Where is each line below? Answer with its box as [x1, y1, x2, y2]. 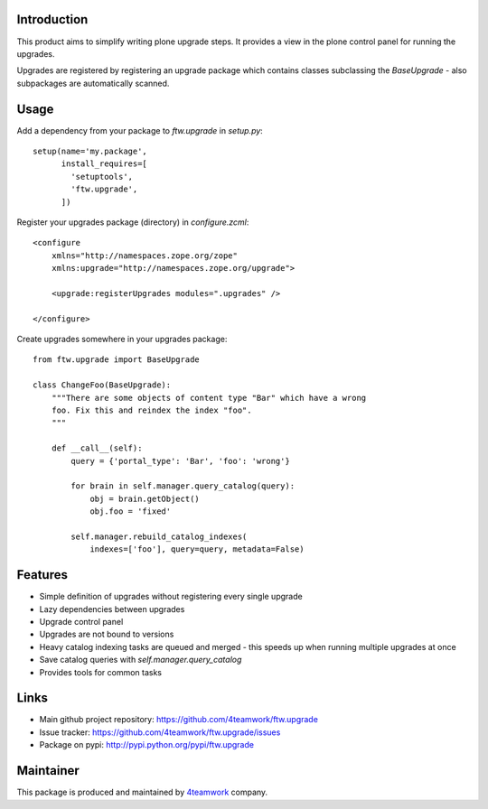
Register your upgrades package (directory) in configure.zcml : [16, 217, 249, 228]
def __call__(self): [51, 443, 143, 453]
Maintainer [16, 763, 80, 778]
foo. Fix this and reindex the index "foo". [51, 405, 252, 415]
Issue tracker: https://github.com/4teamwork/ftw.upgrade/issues [39, 727, 281, 738]
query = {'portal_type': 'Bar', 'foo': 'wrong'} [70, 456, 291, 466]
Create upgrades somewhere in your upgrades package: [16, 334, 228, 345]
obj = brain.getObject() [89, 493, 201, 504]
